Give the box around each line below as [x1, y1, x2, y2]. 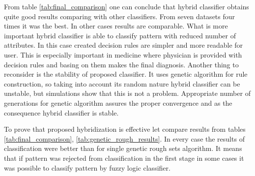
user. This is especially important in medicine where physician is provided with [4, 49, 242, 59]
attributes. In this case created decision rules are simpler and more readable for [4, 40, 243, 50]
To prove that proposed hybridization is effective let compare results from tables [4, 124, 246, 134]
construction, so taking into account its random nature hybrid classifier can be [4, 78, 240, 88]
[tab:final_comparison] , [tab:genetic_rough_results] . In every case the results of [4, 133, 245, 144]
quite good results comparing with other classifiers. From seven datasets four [4, 11, 235, 21]
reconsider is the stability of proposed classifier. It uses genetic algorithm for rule [4, 69, 248, 79]
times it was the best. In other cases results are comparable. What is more [4, 21, 228, 31]
